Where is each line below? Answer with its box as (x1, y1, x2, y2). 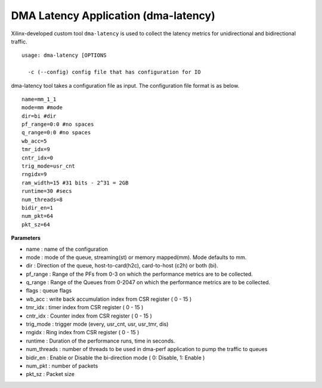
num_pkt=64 (21, 213, 54, 220)
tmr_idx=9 (21, 146, 50, 153)
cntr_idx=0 (21, 154, 54, 161)
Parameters (11, 235, 41, 242)
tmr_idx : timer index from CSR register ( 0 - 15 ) (26, 304, 144, 311)
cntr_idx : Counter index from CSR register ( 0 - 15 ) (26, 312, 152, 319)
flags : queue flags (26, 287, 72, 294)
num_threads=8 (21, 196, 63, 203)
